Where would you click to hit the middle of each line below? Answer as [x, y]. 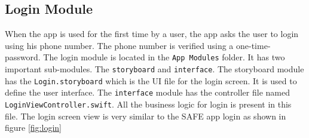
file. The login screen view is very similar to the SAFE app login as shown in [146, 116]
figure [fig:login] [33, 128]
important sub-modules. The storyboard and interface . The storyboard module [154, 69]
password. [23, 57]
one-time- [253, 45]
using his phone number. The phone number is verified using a [119, 45]
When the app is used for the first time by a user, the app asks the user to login [152, 34]
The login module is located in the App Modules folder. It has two [164, 57]
